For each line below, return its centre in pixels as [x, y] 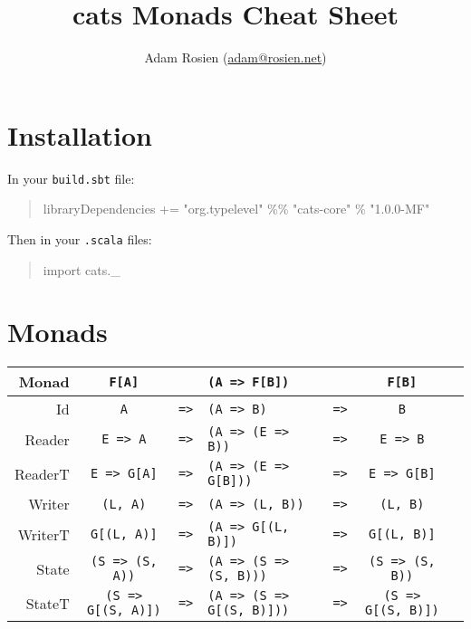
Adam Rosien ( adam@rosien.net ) [235, 57]
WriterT [43, 534]
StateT [48, 603]
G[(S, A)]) [124, 610]
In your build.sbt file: [71, 178]
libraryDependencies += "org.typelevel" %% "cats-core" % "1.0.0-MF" [236, 209]
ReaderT [42, 473]
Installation [80, 134]
